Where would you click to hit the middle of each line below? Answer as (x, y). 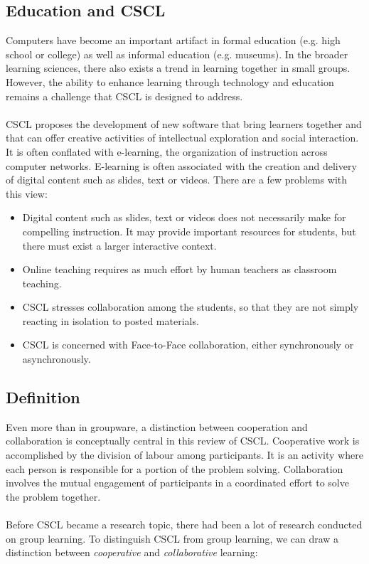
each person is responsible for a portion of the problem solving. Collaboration (175, 468)
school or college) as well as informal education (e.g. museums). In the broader (177, 54)
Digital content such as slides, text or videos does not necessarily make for (184, 217)
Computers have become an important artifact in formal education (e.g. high (173, 40)
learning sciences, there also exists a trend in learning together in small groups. (178, 68)
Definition (43, 397)
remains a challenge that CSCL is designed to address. (124, 96)
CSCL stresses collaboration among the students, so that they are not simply (191, 307)
